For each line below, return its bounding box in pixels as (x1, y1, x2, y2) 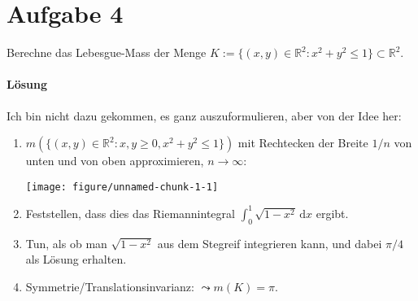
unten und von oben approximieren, (25, 152, 204, 169)
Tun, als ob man (25, 234, 107, 251)
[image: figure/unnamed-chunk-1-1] (25, 181, 219, 193)
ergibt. (316, 204, 349, 221)
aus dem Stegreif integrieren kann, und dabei (157, 234, 382, 251)
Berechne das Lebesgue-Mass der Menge (7, 44, 207, 61)
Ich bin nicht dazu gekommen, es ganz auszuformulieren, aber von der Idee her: (7, 107, 402, 124)
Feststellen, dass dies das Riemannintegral (25, 204, 235, 221)
